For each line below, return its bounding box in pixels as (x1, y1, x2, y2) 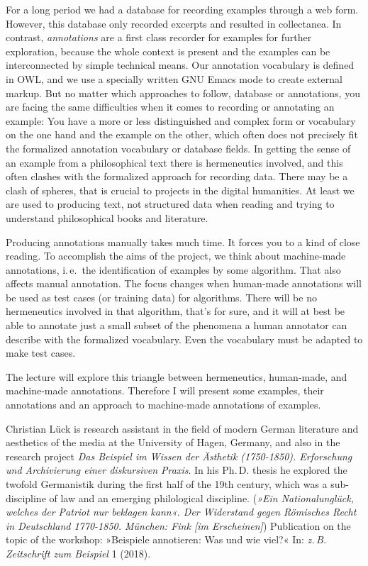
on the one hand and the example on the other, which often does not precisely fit (6, 127, 358, 142)
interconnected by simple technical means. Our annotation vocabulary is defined (6, 57, 355, 72)
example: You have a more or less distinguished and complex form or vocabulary (6, 113, 356, 128)
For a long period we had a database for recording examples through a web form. (6, 2, 359, 16)
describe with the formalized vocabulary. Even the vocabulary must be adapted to (6, 331, 363, 346)
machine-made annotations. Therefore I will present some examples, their (6, 383, 324, 398)
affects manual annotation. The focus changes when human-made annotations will (6, 276, 362, 291)
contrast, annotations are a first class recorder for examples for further (6, 30, 312, 45)
